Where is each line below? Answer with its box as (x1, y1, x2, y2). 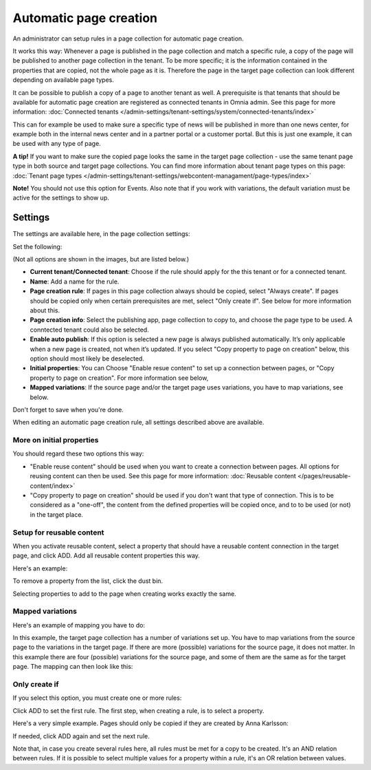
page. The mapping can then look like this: (12, 663, 133, 671)
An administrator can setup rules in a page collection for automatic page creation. (12, 34, 244, 43)
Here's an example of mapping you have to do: (12, 621, 146, 629)
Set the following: (12, 242, 63, 250)
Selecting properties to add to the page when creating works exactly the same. (12, 589, 236, 598)
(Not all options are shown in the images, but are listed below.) (12, 255, 190, 264)
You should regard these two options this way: (12, 449, 144, 458)
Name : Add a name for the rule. (30, 277, 120, 286)
